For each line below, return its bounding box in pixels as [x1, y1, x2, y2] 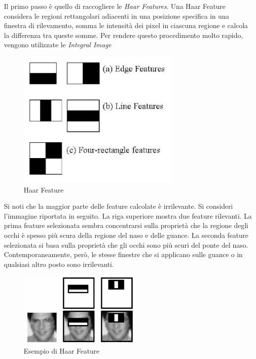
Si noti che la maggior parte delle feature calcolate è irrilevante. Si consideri [4, 201, 233, 211]
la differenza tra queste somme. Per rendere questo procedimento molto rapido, [4, 30, 243, 40]
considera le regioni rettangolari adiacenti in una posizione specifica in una [4, 10, 229, 21]
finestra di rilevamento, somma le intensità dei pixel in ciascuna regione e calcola [4, 20, 248, 31]
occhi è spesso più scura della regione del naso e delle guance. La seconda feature [4, 229, 249, 240]
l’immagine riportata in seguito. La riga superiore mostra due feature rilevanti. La [4, 210, 252, 221]
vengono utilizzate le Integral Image [4, 39, 111, 50]
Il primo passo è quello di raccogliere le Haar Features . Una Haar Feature [4, 1, 226, 11]
